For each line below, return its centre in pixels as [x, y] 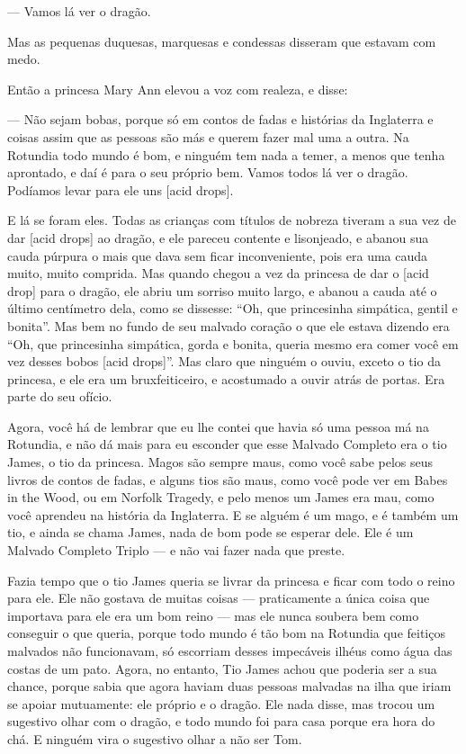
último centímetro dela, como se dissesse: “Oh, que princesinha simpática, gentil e [233, 308]
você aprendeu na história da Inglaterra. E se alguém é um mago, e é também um [233, 514]
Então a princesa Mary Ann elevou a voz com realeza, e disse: [178, 89]
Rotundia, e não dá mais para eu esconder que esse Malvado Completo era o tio [227, 444]
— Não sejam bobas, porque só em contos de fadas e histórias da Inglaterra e [220, 119]
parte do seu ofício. [60, 396]
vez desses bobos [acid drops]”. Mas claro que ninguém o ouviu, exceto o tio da [224, 361]
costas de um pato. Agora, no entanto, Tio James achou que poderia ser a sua [222, 668]
